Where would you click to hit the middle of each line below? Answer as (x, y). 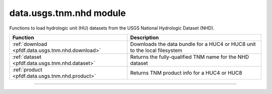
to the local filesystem (156, 50)
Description (145, 37)
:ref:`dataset (27, 56)
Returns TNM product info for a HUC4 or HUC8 (186, 72)
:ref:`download (30, 44)
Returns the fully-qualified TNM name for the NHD (190, 56)
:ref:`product (27, 69)
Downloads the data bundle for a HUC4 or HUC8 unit (193, 44)
